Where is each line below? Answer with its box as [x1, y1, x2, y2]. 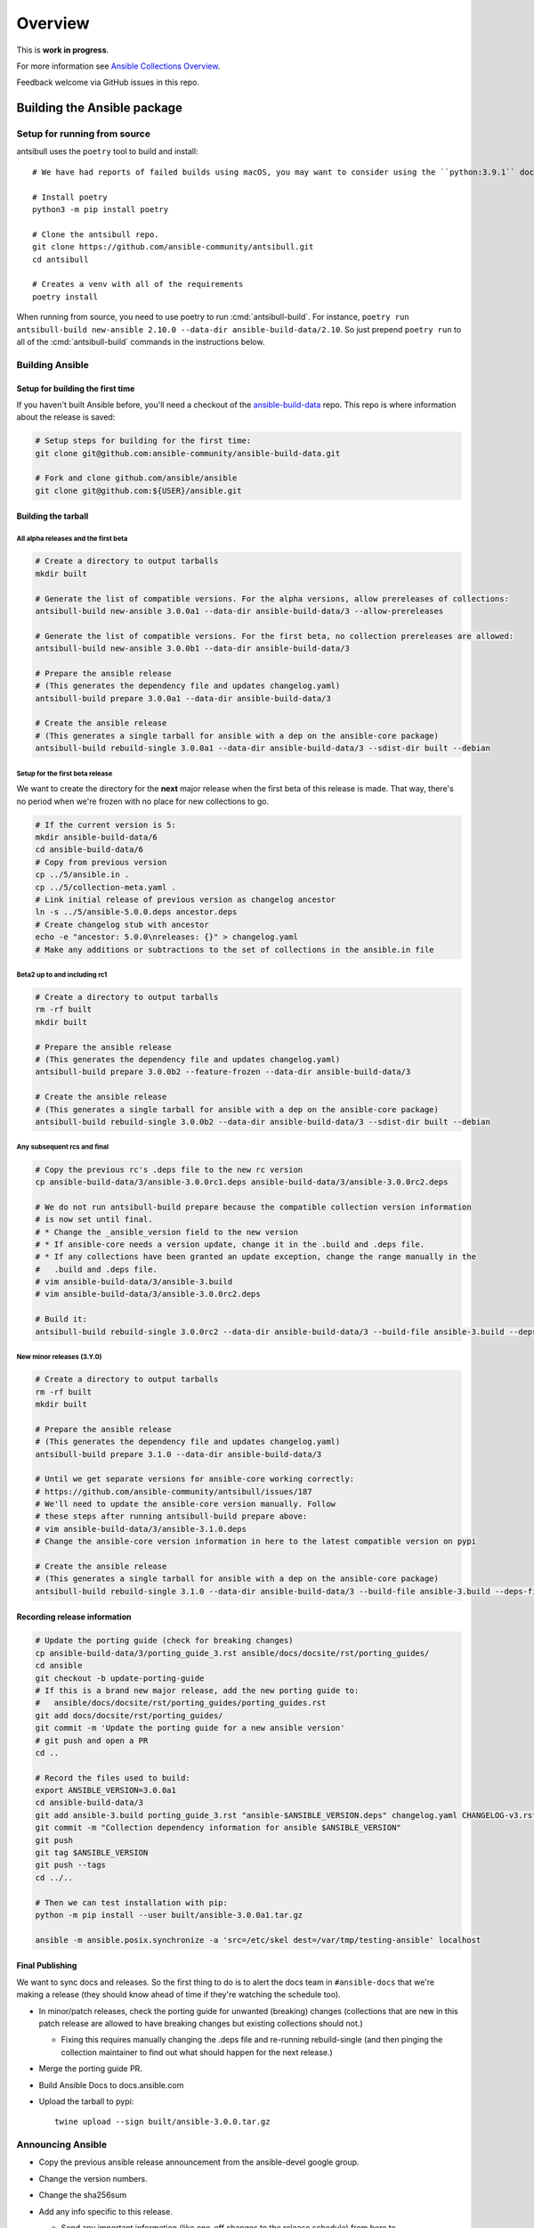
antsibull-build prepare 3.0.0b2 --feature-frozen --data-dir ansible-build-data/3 [35, 1067, 411, 1077]
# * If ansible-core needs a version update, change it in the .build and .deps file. [35, 1239, 425, 1249]
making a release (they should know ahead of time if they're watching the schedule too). [16, 1989, 342, 2000]
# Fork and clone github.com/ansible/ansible [35, 473, 238, 483]
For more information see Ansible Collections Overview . [16, 61, 221, 71]
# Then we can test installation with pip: [35, 1897, 229, 1907]
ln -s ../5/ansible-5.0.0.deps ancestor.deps [35, 907, 238, 917]
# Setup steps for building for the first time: [35, 436, 252, 446]
